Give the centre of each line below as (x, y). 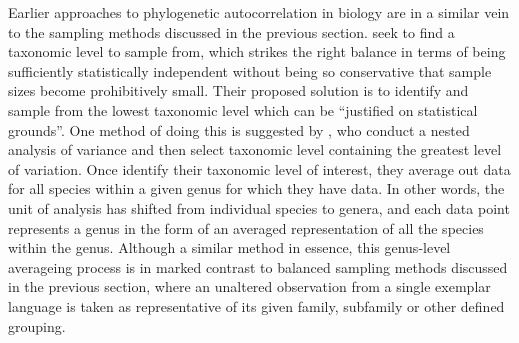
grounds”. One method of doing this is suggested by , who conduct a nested (239, 129)
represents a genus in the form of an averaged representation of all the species (246, 227)
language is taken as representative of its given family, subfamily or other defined (256, 305)
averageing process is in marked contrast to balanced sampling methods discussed (258, 266)
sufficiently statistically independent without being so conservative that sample (250, 70)
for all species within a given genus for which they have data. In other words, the (256, 188)
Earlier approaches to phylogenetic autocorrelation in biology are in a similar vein (259, 12)
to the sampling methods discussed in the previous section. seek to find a (231, 31)
